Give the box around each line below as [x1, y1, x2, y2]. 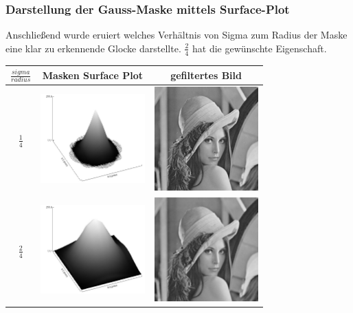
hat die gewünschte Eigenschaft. [192, 41, 327, 55]
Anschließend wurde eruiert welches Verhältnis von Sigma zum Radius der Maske [5, 28, 348, 42]
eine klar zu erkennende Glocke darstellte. [5, 41, 181, 55]
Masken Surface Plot [42, 67, 143, 82]
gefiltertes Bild [170, 67, 242, 82]
